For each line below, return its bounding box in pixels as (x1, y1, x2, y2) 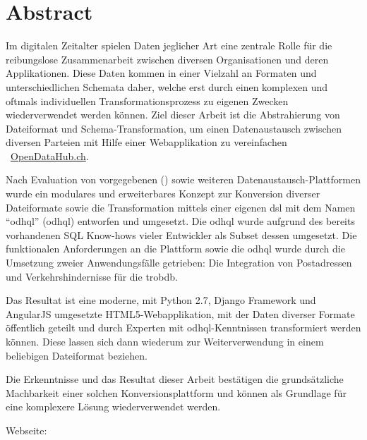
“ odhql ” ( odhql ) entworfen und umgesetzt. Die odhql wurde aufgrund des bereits (6, 214, 355, 228)
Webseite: (6, 422, 47, 437)
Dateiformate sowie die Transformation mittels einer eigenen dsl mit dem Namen (6, 200, 356, 214)
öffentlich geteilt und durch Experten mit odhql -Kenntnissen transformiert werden (6, 320, 361, 335)
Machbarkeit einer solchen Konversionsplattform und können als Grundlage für (6, 385, 347, 400)
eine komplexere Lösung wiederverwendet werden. (6, 399, 221, 414)
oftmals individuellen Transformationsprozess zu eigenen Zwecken (6, 93, 289, 108)
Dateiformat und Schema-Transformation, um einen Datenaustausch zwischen (6, 121, 342, 135)
